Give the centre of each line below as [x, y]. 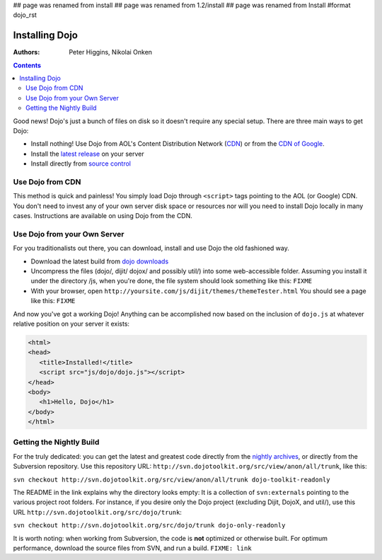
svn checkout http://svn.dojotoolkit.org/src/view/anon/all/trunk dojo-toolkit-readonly [172, 479]
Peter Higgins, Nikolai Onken [110, 52]
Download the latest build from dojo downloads [100, 261]
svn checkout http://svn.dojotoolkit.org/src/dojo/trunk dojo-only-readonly [149, 525]
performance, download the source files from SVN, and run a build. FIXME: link [132, 548]
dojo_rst [25, 15]
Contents [27, 65]
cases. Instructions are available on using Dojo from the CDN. [103, 216]
